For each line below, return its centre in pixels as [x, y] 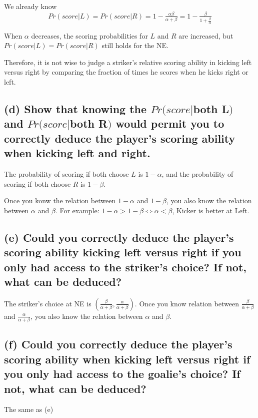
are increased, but [206, 35]
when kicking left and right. [77, 153]
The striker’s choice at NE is [48, 303]
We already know [30, 6]
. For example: [77, 210]
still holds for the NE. [135, 45]
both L [211, 108]
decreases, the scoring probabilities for [89, 35]
